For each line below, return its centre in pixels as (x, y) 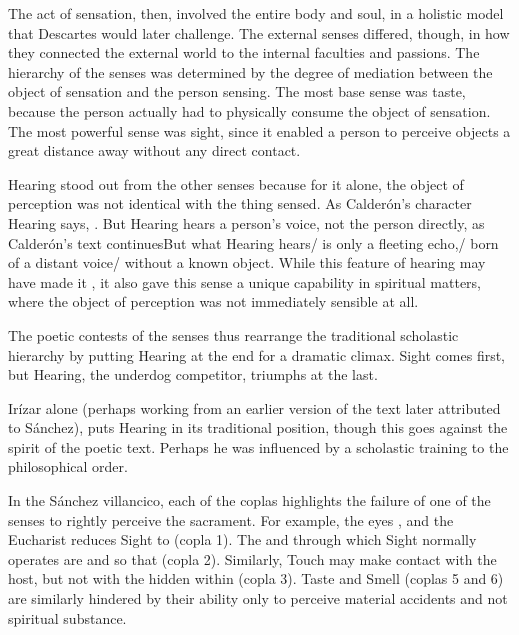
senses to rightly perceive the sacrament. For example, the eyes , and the (231, 519)
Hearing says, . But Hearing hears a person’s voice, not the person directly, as (246, 222)
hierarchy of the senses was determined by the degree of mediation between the (250, 71)
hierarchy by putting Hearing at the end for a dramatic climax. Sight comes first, (257, 354)
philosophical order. (68, 466)
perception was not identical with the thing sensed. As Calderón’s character (240, 203)
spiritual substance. (67, 617)
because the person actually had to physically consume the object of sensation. (249, 110)
